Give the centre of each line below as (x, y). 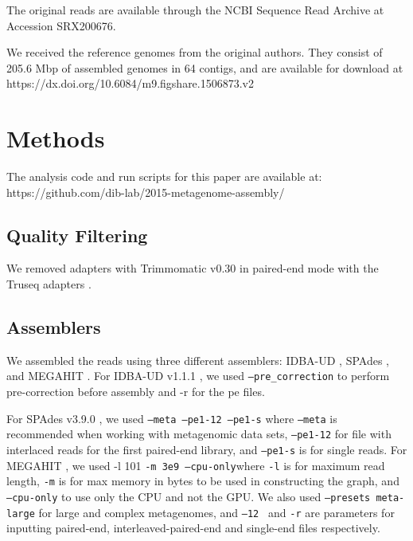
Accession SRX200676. (61, 25)
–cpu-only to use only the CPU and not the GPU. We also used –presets (189, 496)
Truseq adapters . (49, 284)
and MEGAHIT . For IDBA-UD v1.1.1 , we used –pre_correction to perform (198, 376)
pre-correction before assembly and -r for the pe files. (136, 392)
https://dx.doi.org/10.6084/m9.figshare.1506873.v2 (131, 83)
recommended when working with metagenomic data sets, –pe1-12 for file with (199, 434)
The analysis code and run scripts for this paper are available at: (164, 176)
